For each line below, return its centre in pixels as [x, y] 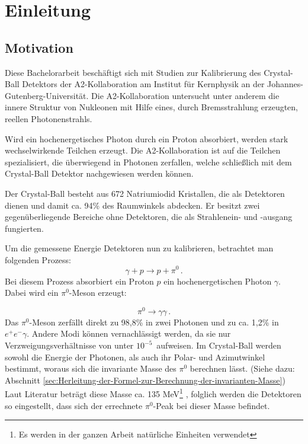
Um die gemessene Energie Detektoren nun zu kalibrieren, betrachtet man [139, 248]
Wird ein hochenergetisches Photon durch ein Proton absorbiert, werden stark [147, 138]
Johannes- [285, 84]
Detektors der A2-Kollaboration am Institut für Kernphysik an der [143, 84]
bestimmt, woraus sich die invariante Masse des [91, 368]
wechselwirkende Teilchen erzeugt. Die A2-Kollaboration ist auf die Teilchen [143, 150]
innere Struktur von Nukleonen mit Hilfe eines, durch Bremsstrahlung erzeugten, [152, 107]
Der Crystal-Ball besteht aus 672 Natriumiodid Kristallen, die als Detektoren [145, 193]
